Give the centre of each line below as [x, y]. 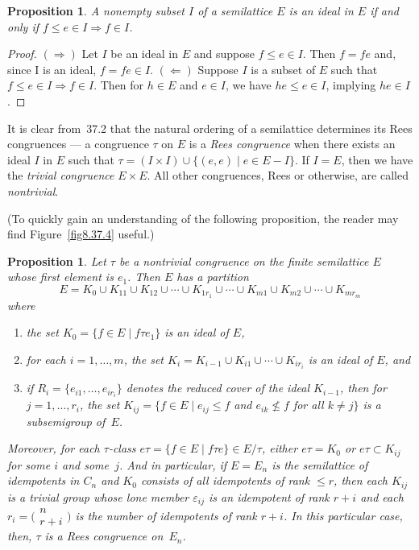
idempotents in [44, 480]
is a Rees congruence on [104, 536]
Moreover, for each [54, 448]
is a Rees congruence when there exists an [292, 144]
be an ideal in [144, 54]
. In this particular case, [343, 515]
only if [23, 26]
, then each [361, 480]
